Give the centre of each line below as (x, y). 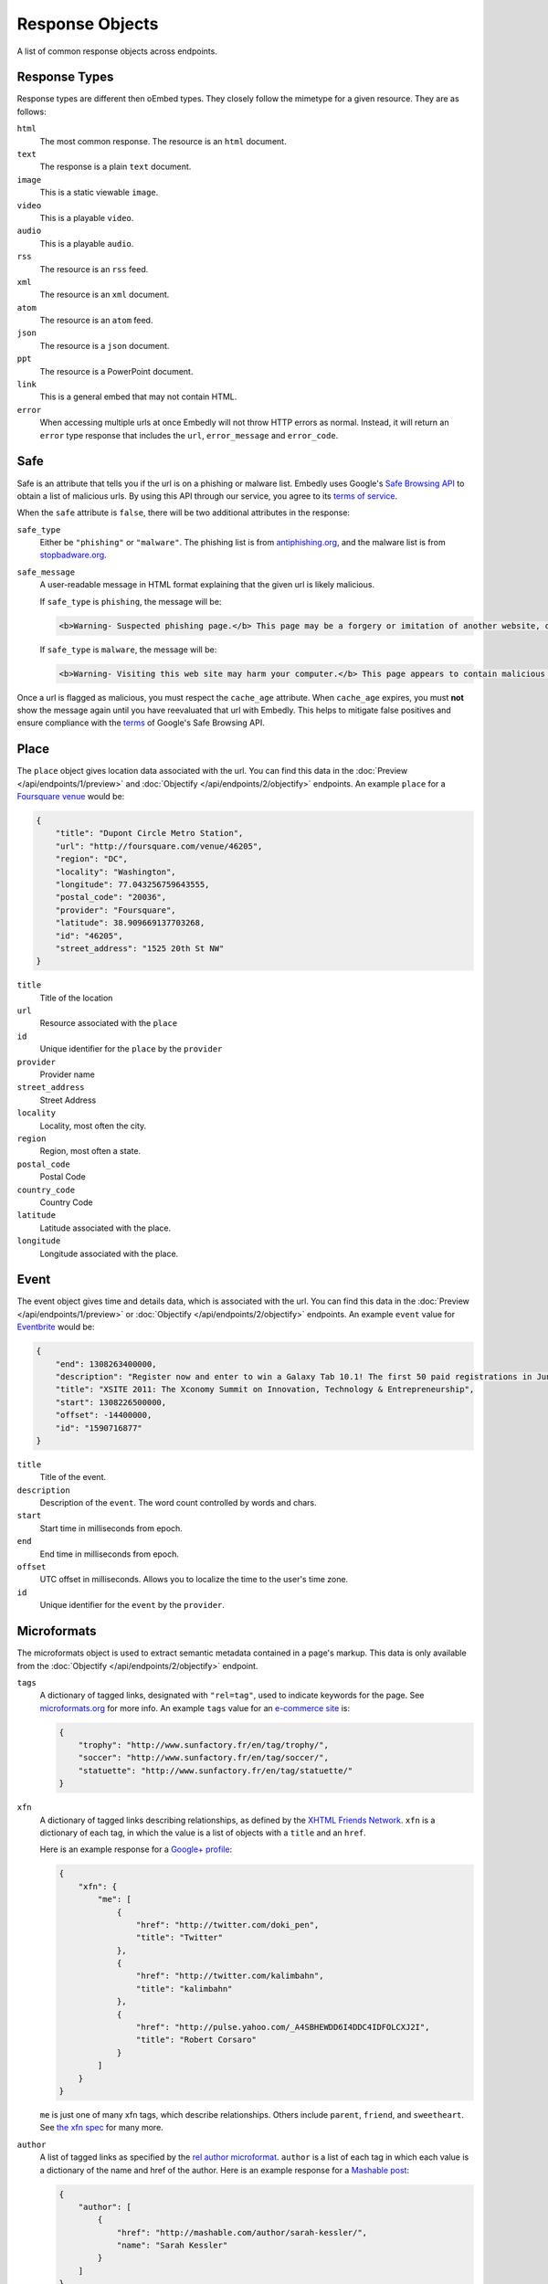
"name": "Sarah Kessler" (172, 2246)
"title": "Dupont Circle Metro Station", (149, 833)
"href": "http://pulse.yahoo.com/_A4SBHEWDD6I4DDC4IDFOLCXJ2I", (283, 2027)
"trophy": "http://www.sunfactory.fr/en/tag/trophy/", (203, 1745)
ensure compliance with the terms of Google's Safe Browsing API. (141, 723)
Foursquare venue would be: (71, 797)
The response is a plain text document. (116, 167)
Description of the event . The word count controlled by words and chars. (178, 1503)
